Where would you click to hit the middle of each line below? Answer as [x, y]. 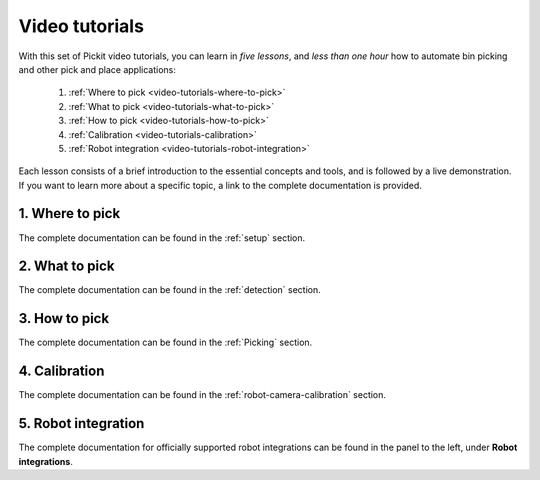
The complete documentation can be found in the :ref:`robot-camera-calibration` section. [202, 395]
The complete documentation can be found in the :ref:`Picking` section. [165, 342]
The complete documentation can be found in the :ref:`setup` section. [162, 237]
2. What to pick [66, 266]
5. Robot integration [81, 423]
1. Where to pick [69, 213]
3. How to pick [64, 318]
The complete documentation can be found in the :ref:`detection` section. [170, 290]
